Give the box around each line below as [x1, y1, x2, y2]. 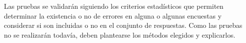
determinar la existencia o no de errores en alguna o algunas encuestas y [4, 10, 222, 21]
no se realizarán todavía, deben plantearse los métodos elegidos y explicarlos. [4, 29, 236, 40]
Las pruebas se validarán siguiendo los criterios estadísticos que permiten [4, 1, 224, 11]
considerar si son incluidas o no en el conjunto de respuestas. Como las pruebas [4, 20, 243, 30]
